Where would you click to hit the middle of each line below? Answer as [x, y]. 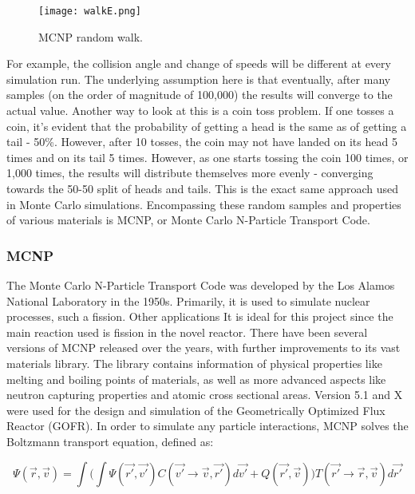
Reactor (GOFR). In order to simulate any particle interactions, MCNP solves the [207, 426]
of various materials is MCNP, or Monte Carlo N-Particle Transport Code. [188, 220]
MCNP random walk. [91, 36]
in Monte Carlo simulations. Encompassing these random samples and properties [204, 204]
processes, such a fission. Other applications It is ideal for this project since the [200, 316]
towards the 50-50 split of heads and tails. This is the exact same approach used [203, 188]
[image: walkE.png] [90, 11]
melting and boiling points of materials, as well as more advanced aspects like [196, 379]
